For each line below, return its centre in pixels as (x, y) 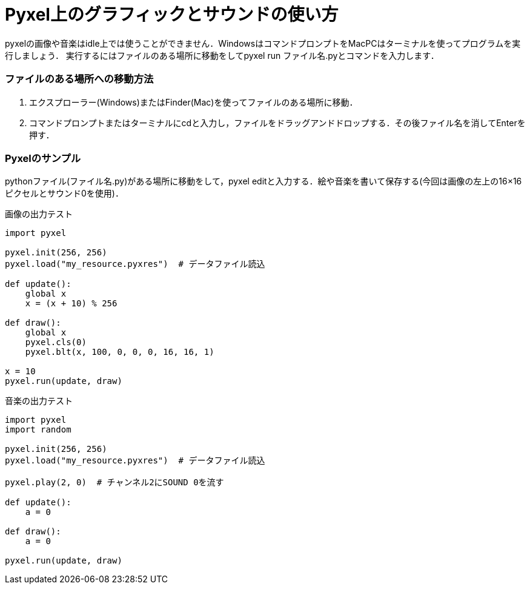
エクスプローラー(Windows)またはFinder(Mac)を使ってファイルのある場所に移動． (194, 102)
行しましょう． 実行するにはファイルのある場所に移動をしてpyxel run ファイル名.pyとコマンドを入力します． (222, 55)
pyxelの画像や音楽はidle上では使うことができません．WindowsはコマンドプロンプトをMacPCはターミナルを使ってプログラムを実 (263, 43)
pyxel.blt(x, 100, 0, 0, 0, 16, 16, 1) (120, 352)
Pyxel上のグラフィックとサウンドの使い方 (172, 15)
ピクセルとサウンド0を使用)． (64, 194)
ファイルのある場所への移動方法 (79, 79)
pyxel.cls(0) (56, 342)
